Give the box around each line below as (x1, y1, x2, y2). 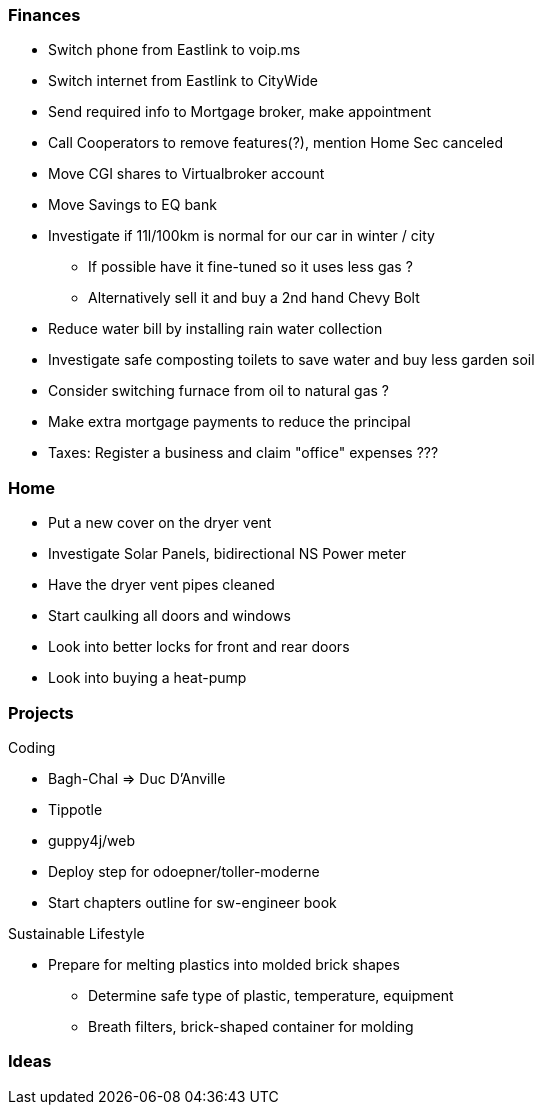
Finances (8, 5, 81, 25)
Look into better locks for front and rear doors (48, 638, 350, 656)
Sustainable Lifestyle (8, 924, 145, 942)
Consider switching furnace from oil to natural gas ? (48, 382, 390, 400)
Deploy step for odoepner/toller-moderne (48, 862, 320, 880)
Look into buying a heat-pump (48, 669, 247, 687)
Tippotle (48, 800, 103, 818)
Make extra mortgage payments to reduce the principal (48, 413, 411, 431)
